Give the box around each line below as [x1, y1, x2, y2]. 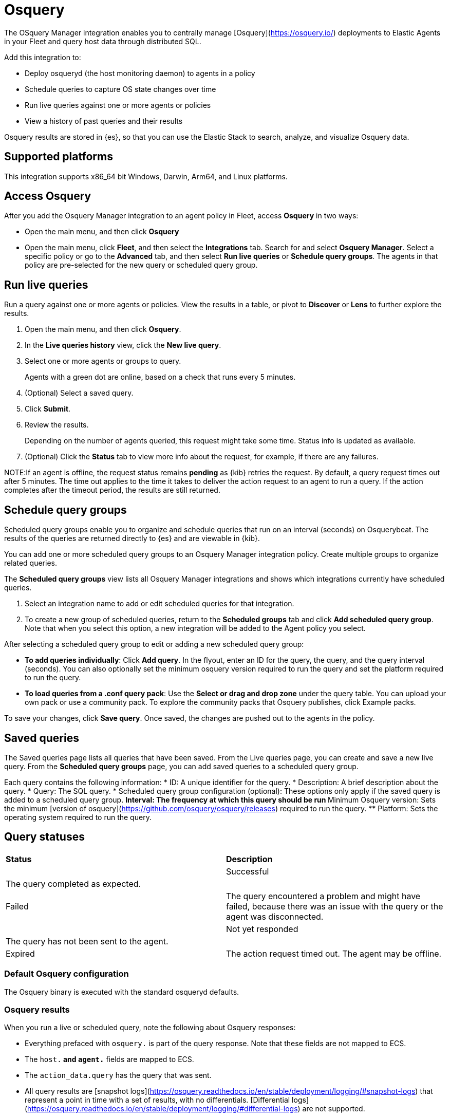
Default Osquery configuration [4, 969, 129, 979]
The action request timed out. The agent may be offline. [226, 948, 442, 959]
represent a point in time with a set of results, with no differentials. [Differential [25, 1095, 290, 1105]
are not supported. [302, 1104, 365, 1113]
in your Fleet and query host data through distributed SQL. [4, 36, 201, 46]
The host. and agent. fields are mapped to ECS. [25, 1055, 194, 1064]
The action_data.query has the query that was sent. [25, 1071, 212, 1080]
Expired [6, 948, 35, 959]
